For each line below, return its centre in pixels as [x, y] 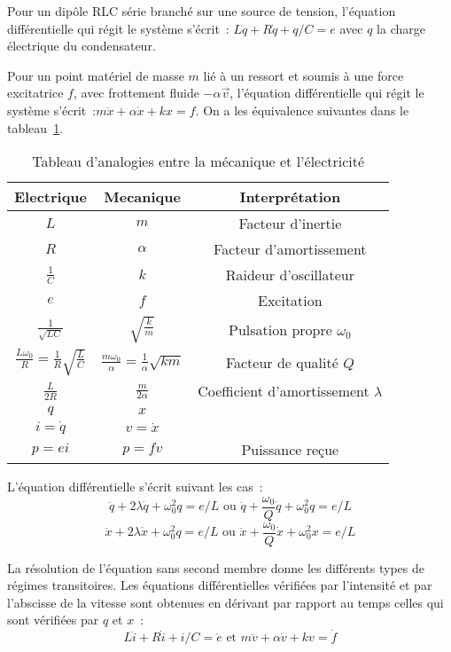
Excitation [290, 301]
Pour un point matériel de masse [96, 75]
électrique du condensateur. [82, 46]
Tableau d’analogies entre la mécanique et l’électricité [198, 161]
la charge [401, 28]
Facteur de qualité [282, 362]
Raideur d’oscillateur [290, 275]
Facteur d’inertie [290, 224]
